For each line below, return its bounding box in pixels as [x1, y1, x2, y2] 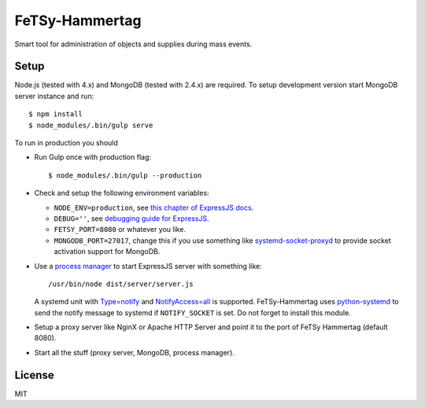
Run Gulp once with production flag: [34, 153, 152, 162]
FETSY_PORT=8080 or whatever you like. [54, 225, 187, 234]
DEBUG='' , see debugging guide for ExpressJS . [54, 213, 209, 223]
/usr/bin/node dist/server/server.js [48, 279, 194, 289]
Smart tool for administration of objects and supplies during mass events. [14, 39, 253, 49]
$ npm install [28, 110, 83, 119]
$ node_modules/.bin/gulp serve [28, 120, 153, 130]
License [14, 368, 54, 381]
